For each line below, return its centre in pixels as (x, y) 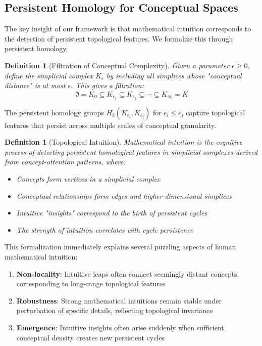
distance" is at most (35, 85)
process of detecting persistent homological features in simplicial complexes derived (131, 152)
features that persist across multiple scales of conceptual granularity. (111, 125)
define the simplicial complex (49, 75)
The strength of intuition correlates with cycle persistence (105, 229)
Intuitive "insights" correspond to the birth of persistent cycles (112, 213)
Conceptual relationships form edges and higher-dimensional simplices (124, 196)
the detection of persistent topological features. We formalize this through (119, 38)
